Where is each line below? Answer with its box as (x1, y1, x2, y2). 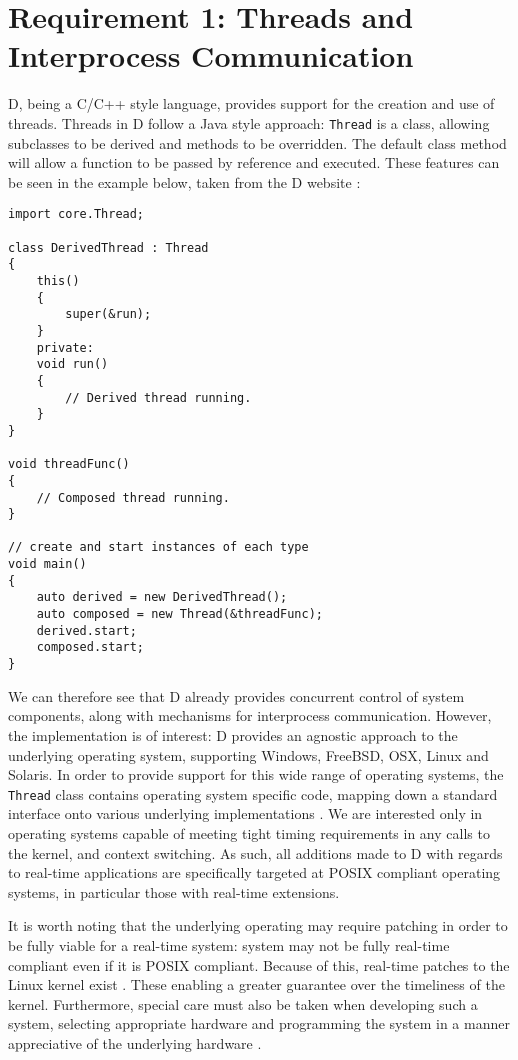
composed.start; (36, 640, 145, 655)
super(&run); (65, 307, 152, 322)
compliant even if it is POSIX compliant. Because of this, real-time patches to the (8, 954, 510, 975)
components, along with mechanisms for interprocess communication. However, (8, 705, 492, 726)
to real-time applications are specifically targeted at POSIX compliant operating (8, 862, 501, 883)
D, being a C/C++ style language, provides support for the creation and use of (8, 93, 495, 114)
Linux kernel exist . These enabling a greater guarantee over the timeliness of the (8, 974, 505, 995)
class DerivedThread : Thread (8, 240, 209, 255)
